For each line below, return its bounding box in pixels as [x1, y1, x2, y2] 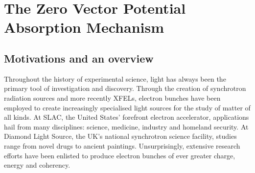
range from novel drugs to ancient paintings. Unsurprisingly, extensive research [4, 140, 240, 151]
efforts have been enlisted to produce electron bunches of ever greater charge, [4, 150, 235, 160]
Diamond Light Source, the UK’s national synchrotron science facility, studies [4, 131, 237, 141]
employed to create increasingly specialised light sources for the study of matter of [4, 102, 251, 112]
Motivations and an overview [4, 50, 154, 65]
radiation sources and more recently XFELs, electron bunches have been [4, 92, 221, 103]
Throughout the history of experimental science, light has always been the [4, 73, 226, 84]
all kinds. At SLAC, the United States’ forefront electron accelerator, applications [4, 112, 249, 122]
